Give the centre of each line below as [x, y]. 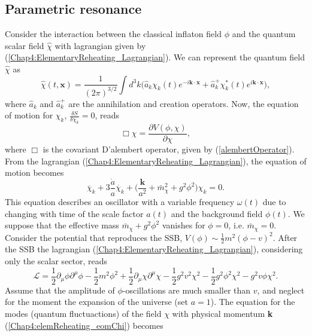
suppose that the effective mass [62, 225]
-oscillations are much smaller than [187, 290]
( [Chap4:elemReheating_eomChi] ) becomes [84, 325]
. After [285, 237]
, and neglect [281, 290]
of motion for [29, 115]
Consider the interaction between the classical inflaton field [113, 34]
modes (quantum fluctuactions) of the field [83, 313]
